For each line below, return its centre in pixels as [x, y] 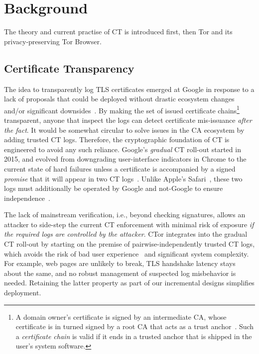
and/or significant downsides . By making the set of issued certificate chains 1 [122, 109]
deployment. [23, 293]
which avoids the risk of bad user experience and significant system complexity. [127, 253]
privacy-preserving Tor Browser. [53, 41]
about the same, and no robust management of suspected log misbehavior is [120, 273]
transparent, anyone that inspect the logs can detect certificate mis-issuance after [128, 120]
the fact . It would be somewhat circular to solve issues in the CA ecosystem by [124, 130]
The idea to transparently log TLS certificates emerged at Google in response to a [129, 89]
